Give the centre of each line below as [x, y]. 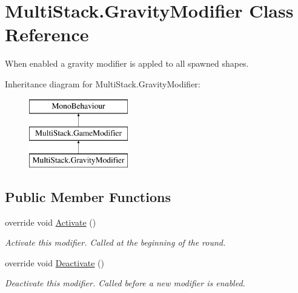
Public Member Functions [88, 196]
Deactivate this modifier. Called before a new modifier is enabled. [125, 283]
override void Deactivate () [55, 262]
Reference [47, 34]
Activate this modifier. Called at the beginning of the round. [115, 242]
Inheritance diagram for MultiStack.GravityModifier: [103, 83]
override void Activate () [51, 222]
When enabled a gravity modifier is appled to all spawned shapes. [127, 63]
